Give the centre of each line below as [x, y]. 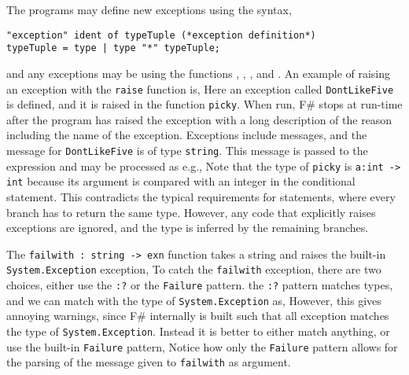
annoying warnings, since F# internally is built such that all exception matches [198, 316]
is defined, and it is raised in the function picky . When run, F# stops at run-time [204, 104]
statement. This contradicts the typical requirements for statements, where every [201, 196]
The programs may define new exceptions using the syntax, [149, 9]
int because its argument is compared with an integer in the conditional [181, 181]
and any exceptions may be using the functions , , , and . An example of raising [199, 73]
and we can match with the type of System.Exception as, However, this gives [194, 300]
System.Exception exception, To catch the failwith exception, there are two [194, 269]
